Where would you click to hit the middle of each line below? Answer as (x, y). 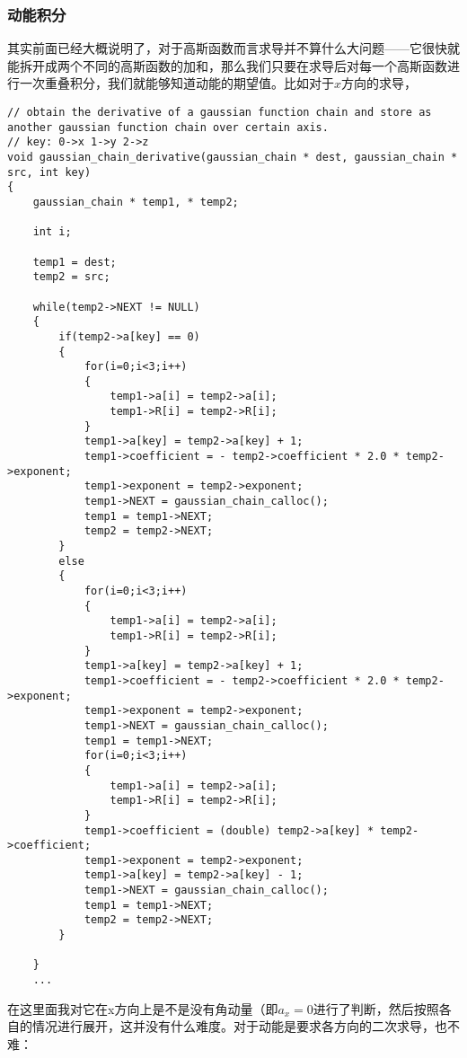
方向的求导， (379, 83)
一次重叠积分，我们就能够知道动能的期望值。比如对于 (176, 83)
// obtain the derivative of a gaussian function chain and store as (220, 112)
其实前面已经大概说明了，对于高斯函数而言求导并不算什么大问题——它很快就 (233, 48)
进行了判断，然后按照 (376, 1008)
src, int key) (49, 172)
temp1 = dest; (75, 262)
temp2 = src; (71, 277)
